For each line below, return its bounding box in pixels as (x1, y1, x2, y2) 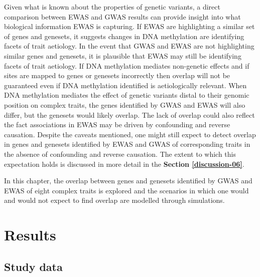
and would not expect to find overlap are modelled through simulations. (4, 195, 225, 205)
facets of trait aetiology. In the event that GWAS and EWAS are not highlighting (4, 41, 254, 51)
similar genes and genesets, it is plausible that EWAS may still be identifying (4, 50, 241, 61)
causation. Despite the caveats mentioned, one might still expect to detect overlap (4, 129, 256, 139)
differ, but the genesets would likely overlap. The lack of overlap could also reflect (4, 109, 255, 120)
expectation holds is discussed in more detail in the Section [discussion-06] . (4, 158, 244, 169)
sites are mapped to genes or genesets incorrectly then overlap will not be (4, 70, 230, 81)
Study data (4, 258, 63, 274)
